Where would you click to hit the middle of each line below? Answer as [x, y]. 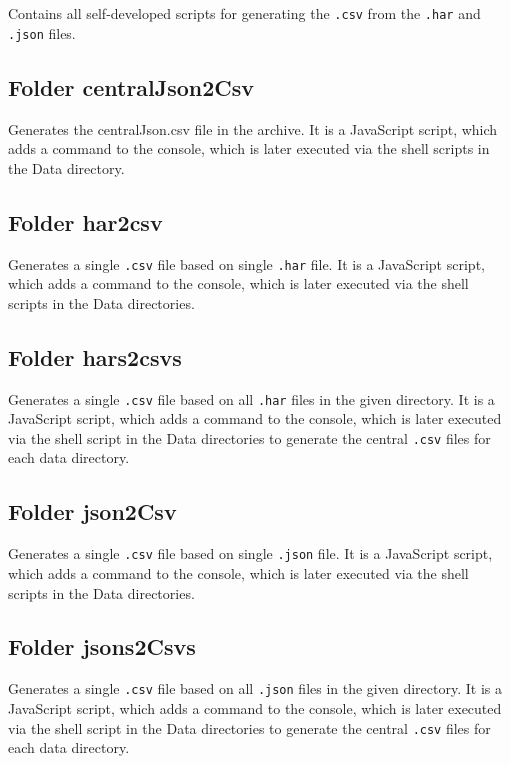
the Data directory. [66, 167]
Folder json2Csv [92, 511]
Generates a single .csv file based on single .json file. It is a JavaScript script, [250, 553]
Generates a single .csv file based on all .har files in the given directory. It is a [251, 398]
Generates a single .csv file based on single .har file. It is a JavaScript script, [246, 263]
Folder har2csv [85, 221]
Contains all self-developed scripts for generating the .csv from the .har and [244, 13]
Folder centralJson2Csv [131, 86]
